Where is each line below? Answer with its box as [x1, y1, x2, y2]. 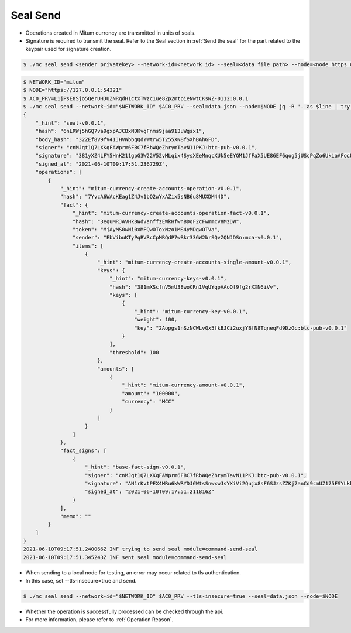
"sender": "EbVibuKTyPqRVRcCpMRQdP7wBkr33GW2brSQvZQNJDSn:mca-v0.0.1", [72, 234, 283, 241]
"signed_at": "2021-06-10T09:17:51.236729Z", [35, 160, 168, 167]
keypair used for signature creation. [25, 46, 112, 53]
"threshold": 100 [109, 349, 159, 355]
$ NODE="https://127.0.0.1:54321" [23, 87, 122, 94]
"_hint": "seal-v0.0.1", [35, 119, 107, 126]
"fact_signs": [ [60, 447, 107, 454]
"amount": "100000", [122, 390, 181, 396]
